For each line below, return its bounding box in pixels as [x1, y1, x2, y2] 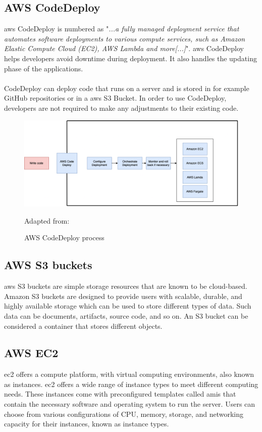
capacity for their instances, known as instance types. [4, 418, 169, 429]
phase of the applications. [4, 63, 83, 73]
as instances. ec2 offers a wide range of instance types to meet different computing [4, 378, 258, 389]
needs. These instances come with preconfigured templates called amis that [4, 388, 236, 399]
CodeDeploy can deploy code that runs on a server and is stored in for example [4, 82, 249, 93]
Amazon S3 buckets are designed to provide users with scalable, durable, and [4, 290, 242, 301]
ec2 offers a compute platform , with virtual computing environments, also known [4, 369, 254, 379]
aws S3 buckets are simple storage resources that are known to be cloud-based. [4, 281, 247, 291]
